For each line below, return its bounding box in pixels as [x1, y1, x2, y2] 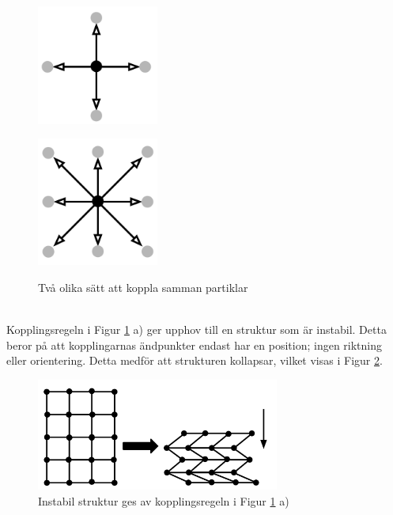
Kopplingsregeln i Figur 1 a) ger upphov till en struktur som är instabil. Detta [6, 320, 387, 337]
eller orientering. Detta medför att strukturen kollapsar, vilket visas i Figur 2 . [6, 352, 383, 369]
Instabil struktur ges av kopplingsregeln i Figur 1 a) [38, 493, 289, 509]
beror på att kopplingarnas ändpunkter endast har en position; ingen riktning [6, 336, 383, 353]
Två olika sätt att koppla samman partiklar [38, 278, 248, 295]
